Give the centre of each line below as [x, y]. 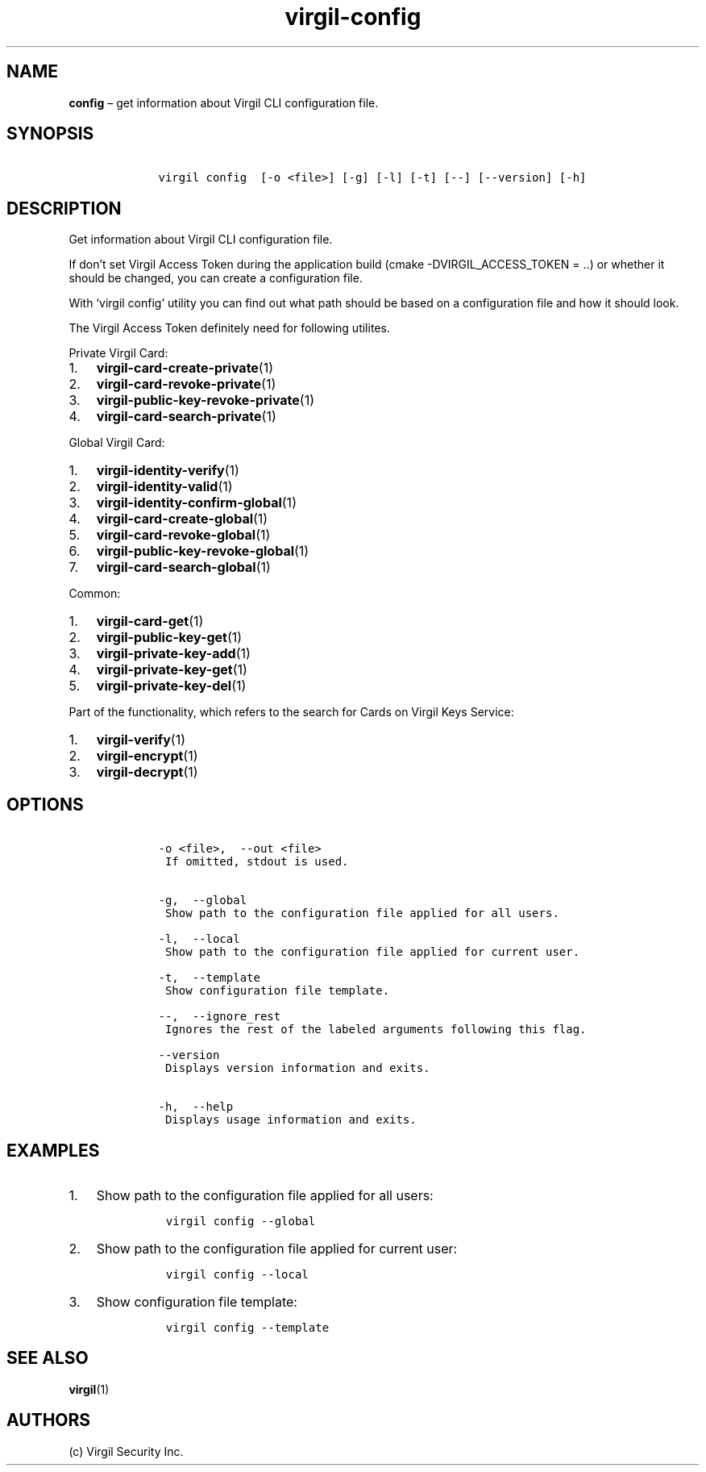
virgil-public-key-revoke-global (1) [203, 551]
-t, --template [209, 978]
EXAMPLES [53, 1150]
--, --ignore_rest [220, 1017]
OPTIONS [45, 804]
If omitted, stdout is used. [257, 862]
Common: [95, 594]
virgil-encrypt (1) [147, 756]
